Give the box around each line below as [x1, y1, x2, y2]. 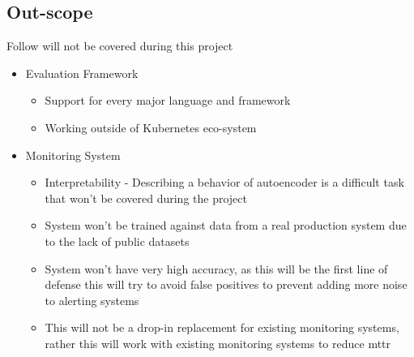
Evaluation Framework [25, 64, 139, 81]
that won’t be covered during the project [45, 189, 248, 206]
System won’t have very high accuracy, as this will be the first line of [45, 260, 388, 277]
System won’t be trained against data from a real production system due [45, 217, 407, 234]
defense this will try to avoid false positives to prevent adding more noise [45, 276, 408, 293]
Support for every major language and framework [45, 92, 291, 109]
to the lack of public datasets [45, 232, 190, 249]
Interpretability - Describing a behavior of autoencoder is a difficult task [45, 174, 404, 191]
